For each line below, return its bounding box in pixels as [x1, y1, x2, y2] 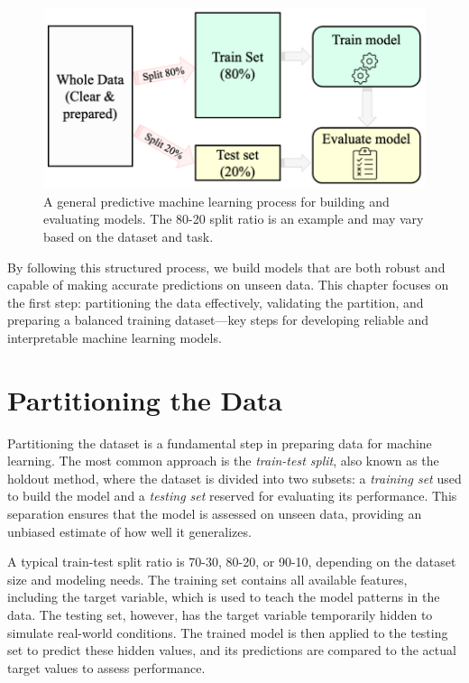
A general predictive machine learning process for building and [43, 191, 390, 210]
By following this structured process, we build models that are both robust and [7, 257, 446, 276]
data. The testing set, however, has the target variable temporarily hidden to [7, 605, 433, 624]
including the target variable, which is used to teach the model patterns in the [7, 587, 440, 606]
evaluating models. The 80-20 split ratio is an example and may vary [43, 209, 424, 228]
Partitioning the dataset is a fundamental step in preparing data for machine [7, 433, 432, 452]
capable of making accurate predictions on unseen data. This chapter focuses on [7, 275, 449, 294]
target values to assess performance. [7, 658, 206, 677]
